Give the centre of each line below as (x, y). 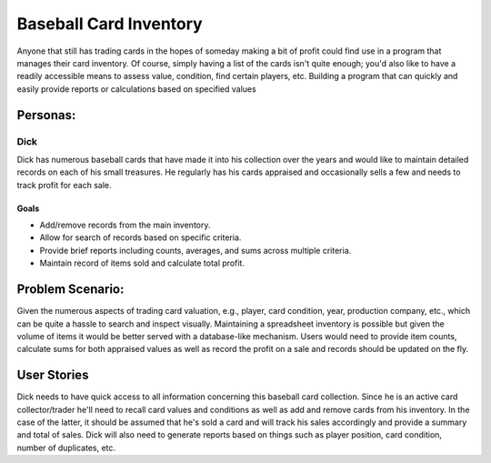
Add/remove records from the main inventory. (125, 225)
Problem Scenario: (70, 290)
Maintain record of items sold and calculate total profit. (142, 263)
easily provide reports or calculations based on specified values (136, 89)
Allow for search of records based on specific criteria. (140, 237)
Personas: (46, 115)
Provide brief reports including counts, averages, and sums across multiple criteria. (195, 250)
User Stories (53, 375)
